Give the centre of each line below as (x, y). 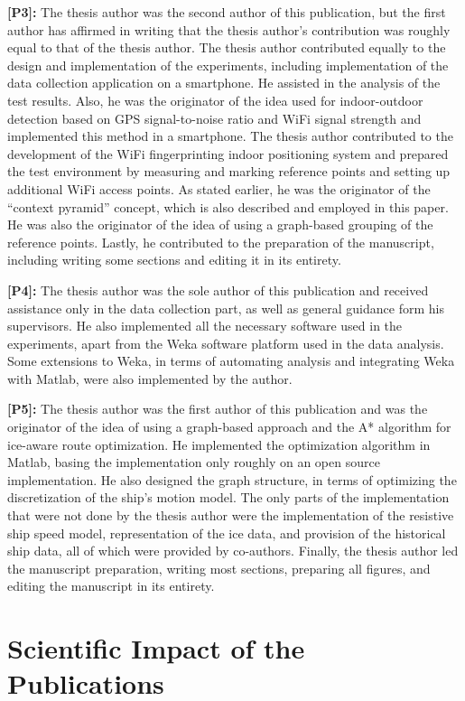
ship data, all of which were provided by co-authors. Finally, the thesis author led (233, 551)
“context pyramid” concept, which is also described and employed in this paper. (228, 206)
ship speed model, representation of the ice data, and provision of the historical (227, 533)
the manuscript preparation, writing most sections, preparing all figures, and (219, 568)
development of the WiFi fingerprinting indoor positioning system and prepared (228, 153)
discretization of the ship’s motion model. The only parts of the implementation (228, 497)
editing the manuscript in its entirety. (111, 586)
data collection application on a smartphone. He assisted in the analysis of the (224, 83)
